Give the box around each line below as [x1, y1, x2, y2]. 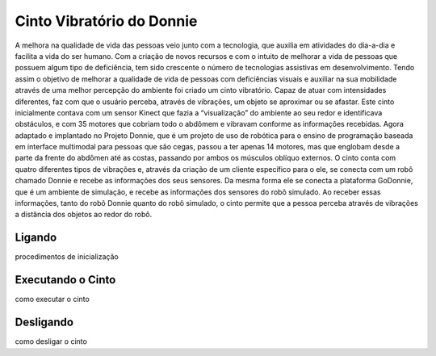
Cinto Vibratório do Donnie [15, 12, 198, 30]
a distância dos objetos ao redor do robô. [15, 210, 153, 220]
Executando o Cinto [15, 273, 116, 287]
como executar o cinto [15, 295, 90, 304]
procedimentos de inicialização [15, 252, 119, 262]
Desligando [15, 316, 74, 329]
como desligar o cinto [15, 337, 88, 346]
